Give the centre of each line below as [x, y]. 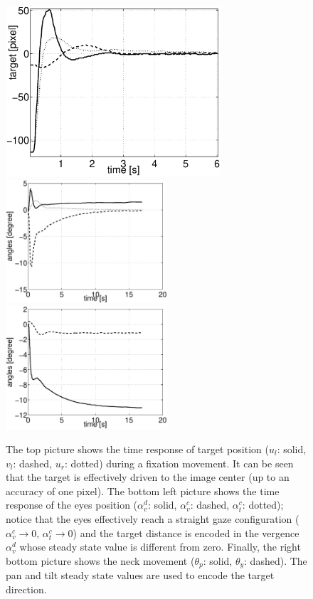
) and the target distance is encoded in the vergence [186, 532]
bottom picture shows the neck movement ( [100, 560]
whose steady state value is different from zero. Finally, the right [160, 547]
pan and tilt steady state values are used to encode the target [140, 575]
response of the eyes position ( [72, 505]
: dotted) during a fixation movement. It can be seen [179, 463]
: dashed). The [276, 560]
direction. [26, 589]
